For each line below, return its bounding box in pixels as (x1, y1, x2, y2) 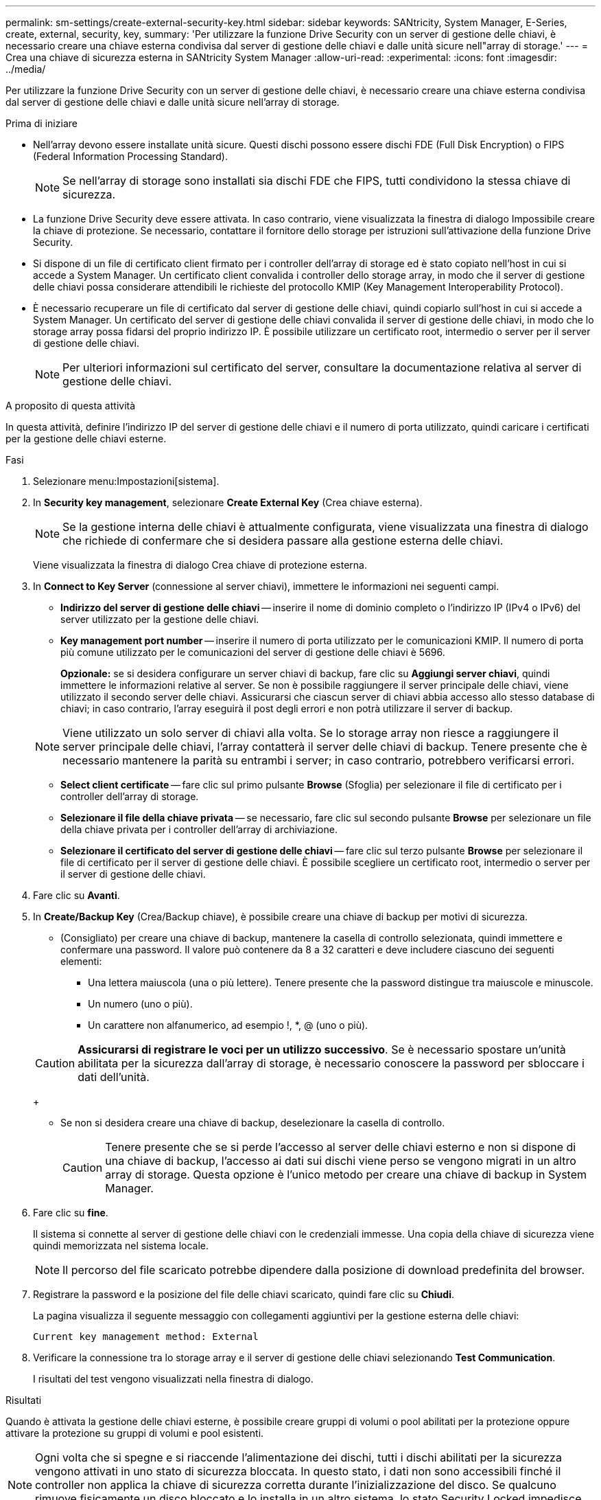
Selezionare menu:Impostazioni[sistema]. (33, 475, 220, 487)
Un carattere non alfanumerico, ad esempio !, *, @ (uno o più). (88, 1019, 368, 1031)
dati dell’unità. (78, 1070, 150, 1084)
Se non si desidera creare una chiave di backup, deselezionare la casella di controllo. (60, 1117, 445, 1128)
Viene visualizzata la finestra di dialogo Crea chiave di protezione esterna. (33, 559, 367, 571)
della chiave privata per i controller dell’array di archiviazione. (60, 823, 338, 835)
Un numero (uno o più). (88, 998, 193, 1010)
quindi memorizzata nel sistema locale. (33, 1240, 209, 1251)
